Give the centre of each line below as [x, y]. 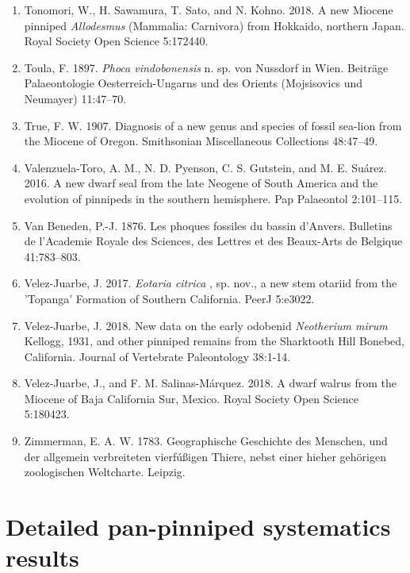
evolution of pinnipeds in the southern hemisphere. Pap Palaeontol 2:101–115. [213, 198]
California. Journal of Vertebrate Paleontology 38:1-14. [157, 356]
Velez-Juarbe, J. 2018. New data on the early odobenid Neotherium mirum [206, 325]
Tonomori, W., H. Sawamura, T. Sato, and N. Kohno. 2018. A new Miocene [209, 10]
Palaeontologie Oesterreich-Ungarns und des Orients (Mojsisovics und [194, 83]
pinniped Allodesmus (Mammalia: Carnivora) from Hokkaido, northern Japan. [214, 25]
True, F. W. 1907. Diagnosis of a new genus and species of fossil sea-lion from [213, 125]
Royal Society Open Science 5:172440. [116, 41]
